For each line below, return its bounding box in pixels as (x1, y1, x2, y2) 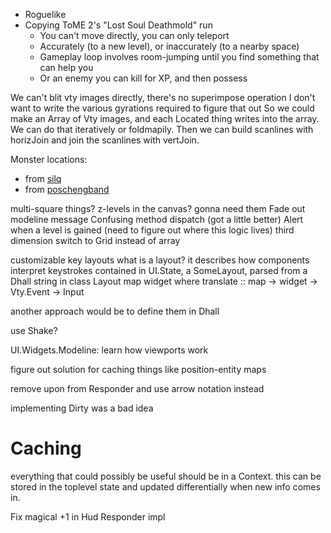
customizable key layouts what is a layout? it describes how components (10, 254, 310, 266)
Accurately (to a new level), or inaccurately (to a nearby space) (39, 40, 300, 52)
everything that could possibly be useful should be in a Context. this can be (10, 470, 322, 482)
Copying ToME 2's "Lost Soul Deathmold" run (24, 19, 213, 31)
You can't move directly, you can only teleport (39, 30, 230, 41)
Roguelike (24, 9, 67, 20)
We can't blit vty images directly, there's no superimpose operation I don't (10, 92, 316, 103)
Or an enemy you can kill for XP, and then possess (39, 72, 248, 84)
